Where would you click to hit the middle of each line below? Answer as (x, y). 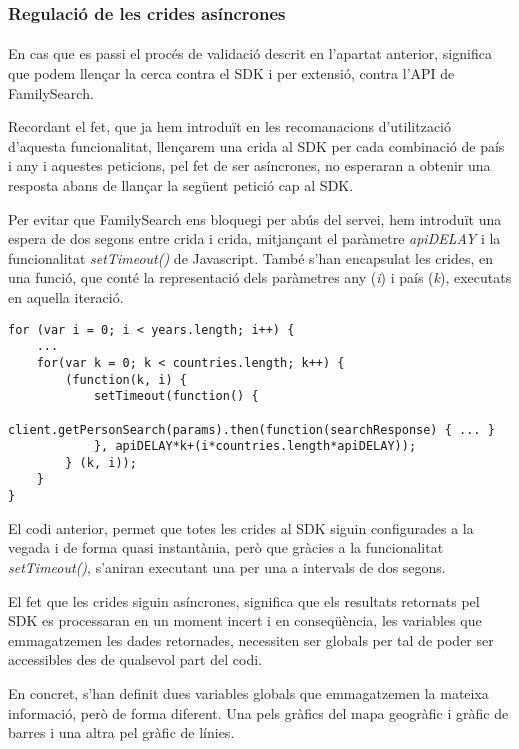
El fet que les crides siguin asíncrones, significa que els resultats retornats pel (244, 600)
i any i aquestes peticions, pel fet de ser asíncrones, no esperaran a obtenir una (249, 165)
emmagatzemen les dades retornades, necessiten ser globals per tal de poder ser (251, 639)
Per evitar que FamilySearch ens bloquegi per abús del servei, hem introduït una (255, 218)
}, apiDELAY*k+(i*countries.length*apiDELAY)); (255, 446)
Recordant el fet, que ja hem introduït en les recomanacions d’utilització (230, 126)
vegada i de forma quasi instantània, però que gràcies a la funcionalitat (226, 547)
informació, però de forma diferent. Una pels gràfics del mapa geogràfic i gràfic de (258, 712)
